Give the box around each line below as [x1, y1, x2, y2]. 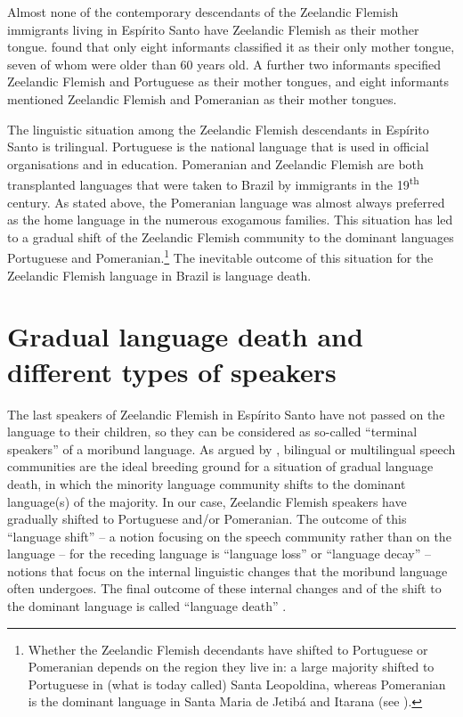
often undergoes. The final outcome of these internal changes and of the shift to [7, 579, 442, 598]
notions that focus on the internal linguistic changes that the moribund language [7, 561, 448, 580]
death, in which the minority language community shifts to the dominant [7, 474, 406, 493]
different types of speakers [7, 353, 337, 389]
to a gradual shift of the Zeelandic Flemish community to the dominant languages [7, 227, 454, 246]
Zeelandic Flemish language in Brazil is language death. [7, 265, 312, 284]
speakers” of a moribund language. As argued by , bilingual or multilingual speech [7, 439, 456, 458]
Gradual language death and [7, 318, 363, 354]
